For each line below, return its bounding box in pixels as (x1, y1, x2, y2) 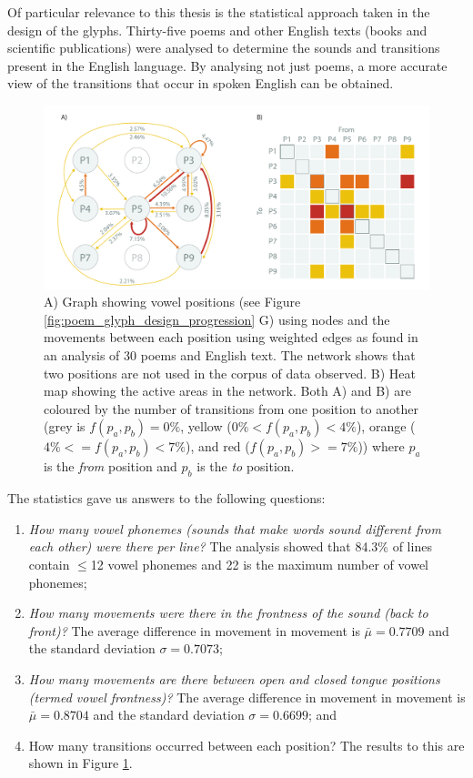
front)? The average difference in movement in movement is (28, 621, 360, 640)
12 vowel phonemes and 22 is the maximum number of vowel (90, 554, 428, 573)
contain (28, 554, 70, 573)
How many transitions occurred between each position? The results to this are (28, 735, 465, 754)
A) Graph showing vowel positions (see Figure (44, 292, 301, 311)
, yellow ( (180, 417, 232, 436)
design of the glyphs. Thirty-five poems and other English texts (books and (7, 20, 428, 39)
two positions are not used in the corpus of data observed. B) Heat (44, 363, 417, 382)
